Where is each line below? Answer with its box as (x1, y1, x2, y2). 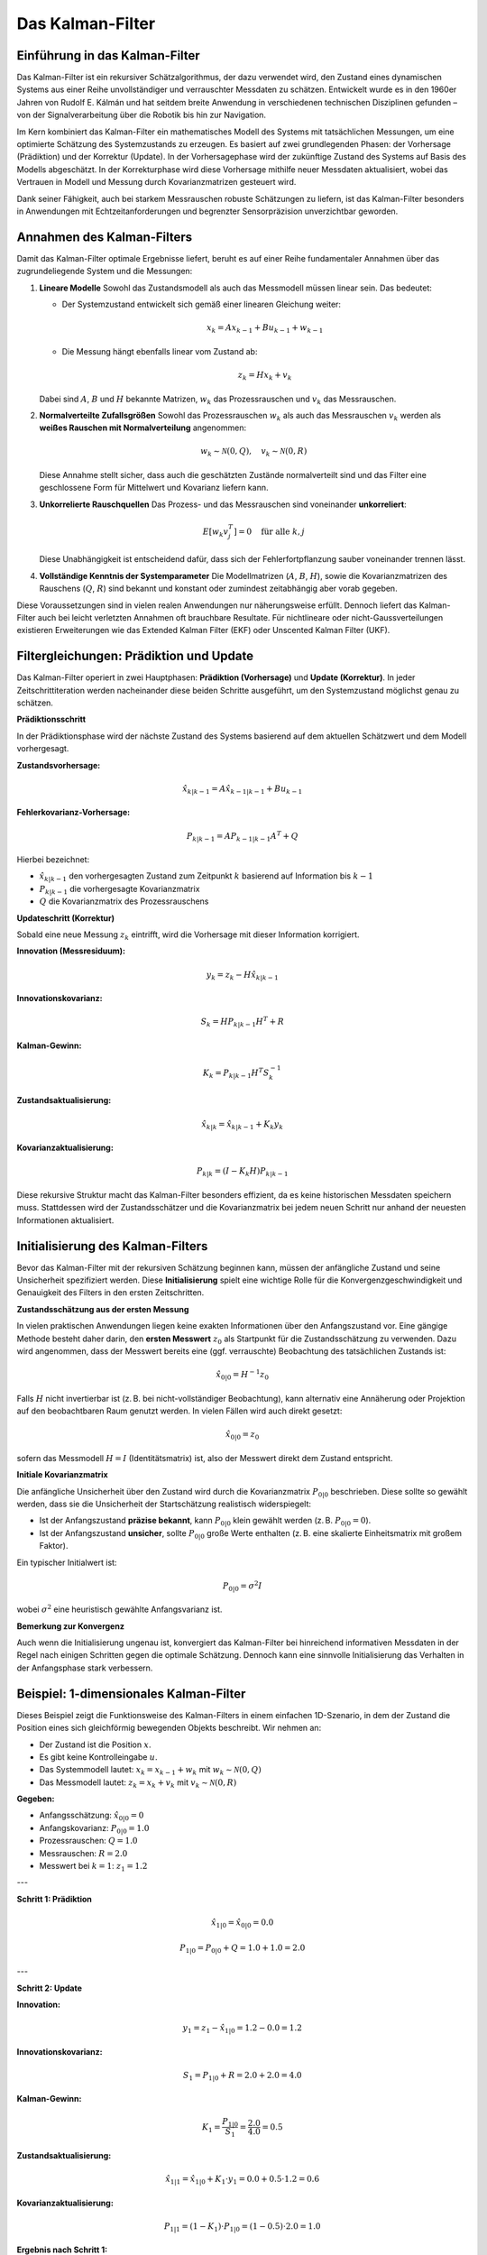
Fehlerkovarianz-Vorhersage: (16, 807, 131, 818)
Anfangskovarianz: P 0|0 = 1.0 (39, 1822, 150, 1836)
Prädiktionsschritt (16, 713, 86, 725)
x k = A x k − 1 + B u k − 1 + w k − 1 (206, 323, 324, 336)
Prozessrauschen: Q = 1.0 (39, 1836, 138, 1846)
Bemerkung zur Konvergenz (16, 1620, 125, 1632)
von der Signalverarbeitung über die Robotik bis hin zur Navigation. (16, 109, 266, 121)
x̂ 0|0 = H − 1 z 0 (216, 1367, 270, 1382)
